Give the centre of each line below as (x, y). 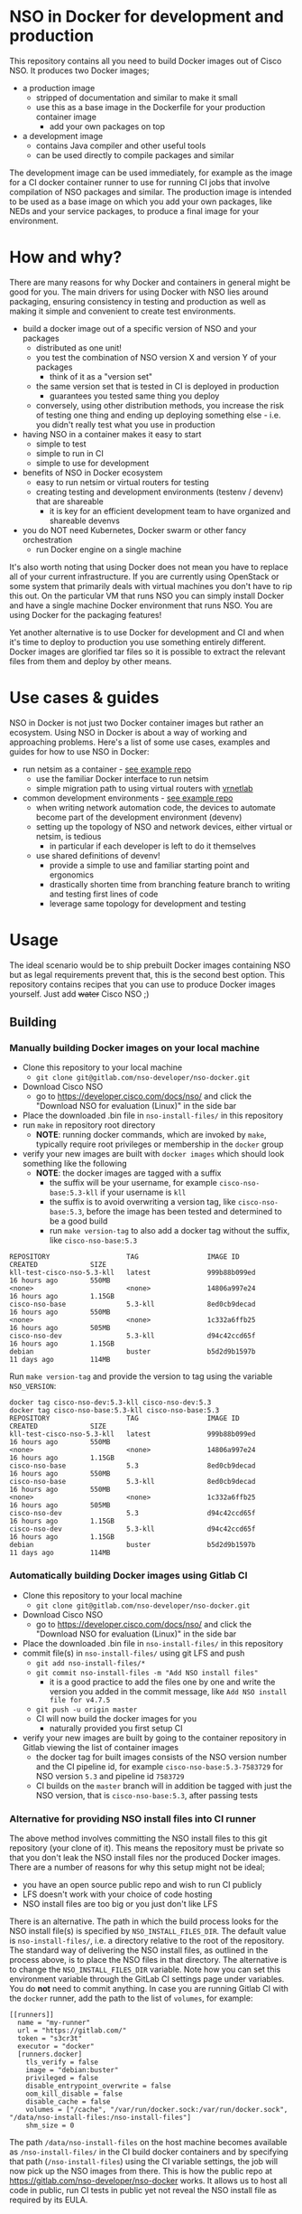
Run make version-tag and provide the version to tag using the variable (141, 1376)
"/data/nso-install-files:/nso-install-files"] (101, 2118)
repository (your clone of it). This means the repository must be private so (146, 1848)
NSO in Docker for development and (146, 17)
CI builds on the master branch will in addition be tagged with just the (164, 1786)
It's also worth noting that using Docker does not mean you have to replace (149, 567)
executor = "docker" (56, 2047)
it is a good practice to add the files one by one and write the (162, 1682)
